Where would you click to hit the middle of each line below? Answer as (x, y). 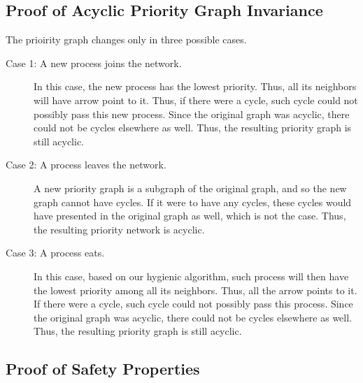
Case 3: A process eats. (55, 253)
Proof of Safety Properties (103, 369)
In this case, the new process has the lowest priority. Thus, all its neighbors (195, 86)
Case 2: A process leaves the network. (86, 165)
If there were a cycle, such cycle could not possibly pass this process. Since (193, 304)
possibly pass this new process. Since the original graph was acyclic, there (192, 114)
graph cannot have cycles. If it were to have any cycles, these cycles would (193, 202)
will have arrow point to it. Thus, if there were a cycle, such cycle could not (196, 100)
